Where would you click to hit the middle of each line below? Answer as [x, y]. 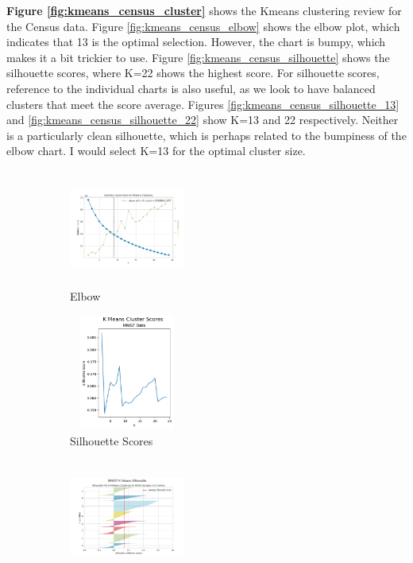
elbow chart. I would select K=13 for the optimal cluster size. [156, 151]
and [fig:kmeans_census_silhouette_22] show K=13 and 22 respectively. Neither [203, 120]
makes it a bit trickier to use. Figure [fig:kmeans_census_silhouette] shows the [198, 57]
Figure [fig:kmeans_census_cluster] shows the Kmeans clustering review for [204, 10]
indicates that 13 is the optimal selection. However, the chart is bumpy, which [196, 42]
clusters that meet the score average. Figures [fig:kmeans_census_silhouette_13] [203, 104]
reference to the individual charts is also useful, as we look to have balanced [191, 88]
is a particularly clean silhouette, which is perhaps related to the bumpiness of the [206, 135]
